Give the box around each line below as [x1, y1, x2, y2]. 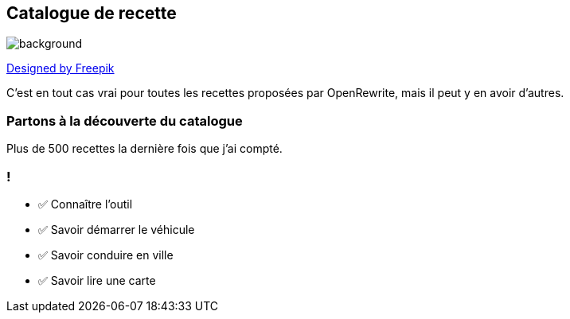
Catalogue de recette [6, 3, 177, 23]
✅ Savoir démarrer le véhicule [38, 222, 195, 236]
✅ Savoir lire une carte [38, 273, 156, 287]
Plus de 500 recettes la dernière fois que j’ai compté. [6, 142, 283, 156]
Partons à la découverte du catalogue [6, 112, 243, 129]
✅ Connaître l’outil [38, 196, 133, 211]
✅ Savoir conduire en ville [38, 247, 174, 262]
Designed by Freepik [6, 61, 115, 76]
